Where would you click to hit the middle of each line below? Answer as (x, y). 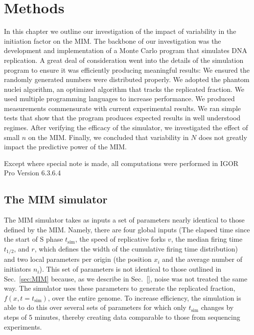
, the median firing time (207, 239)
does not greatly (223, 137)
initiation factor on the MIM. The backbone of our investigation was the (113, 41)
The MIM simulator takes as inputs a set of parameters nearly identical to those (124, 220)
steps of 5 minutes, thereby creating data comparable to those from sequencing (122, 317)
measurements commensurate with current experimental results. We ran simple (123, 108)
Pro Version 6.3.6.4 (33, 173)
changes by (217, 307)
